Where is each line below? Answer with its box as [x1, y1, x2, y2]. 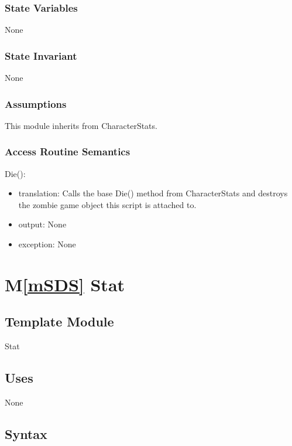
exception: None [18, 238, 76, 250]
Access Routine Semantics [5, 144, 130, 159]
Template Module [5, 312, 114, 331]
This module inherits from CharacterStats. [5, 119, 157, 131]
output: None [18, 218, 67, 230]
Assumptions [5, 96, 67, 111]
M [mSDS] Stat [5, 272, 125, 296]
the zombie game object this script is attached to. [18, 198, 197, 210]
